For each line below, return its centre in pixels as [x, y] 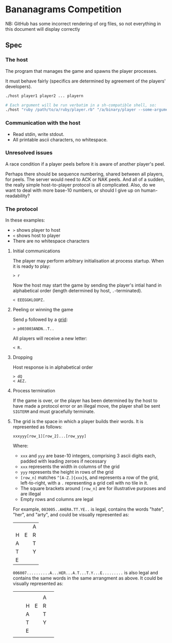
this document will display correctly [43, 29]
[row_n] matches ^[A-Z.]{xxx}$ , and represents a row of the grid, [90, 477]
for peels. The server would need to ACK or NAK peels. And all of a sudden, [85, 179]
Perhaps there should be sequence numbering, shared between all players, [84, 174]
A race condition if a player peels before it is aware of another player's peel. [85, 164]
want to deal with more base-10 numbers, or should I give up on [73, 190]
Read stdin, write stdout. [38, 134]
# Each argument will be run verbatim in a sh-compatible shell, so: [81, 105]
